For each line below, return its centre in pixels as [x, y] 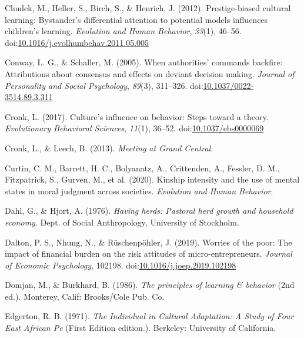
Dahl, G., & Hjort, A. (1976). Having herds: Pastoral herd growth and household [149, 211]
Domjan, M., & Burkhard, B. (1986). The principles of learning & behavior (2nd [150, 285]
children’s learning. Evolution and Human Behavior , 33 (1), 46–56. [123, 31]
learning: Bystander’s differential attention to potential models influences [136, 19]
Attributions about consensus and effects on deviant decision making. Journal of [150, 73]
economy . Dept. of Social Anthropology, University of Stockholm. [122, 222]
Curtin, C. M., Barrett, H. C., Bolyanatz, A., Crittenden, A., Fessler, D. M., [142, 168]
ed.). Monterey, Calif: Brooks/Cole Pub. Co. [85, 296]
